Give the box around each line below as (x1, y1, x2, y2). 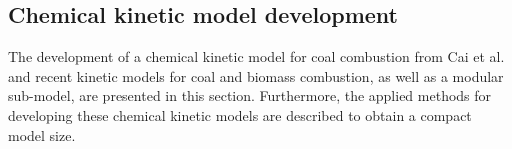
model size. (8, 124, 76, 145)
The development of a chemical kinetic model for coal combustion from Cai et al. (8, 46, 505, 67)
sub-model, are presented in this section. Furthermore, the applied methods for (8, 85, 492, 106)
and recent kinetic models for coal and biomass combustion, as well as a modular (8, 65, 504, 86)
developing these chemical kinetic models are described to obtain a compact (8, 104, 472, 125)
